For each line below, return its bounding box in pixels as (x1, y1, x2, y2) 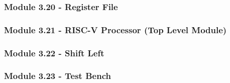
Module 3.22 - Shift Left (4, 46, 104, 59)
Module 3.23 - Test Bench (4, 69, 111, 82)
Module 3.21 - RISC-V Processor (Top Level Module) (4, 23, 227, 36)
